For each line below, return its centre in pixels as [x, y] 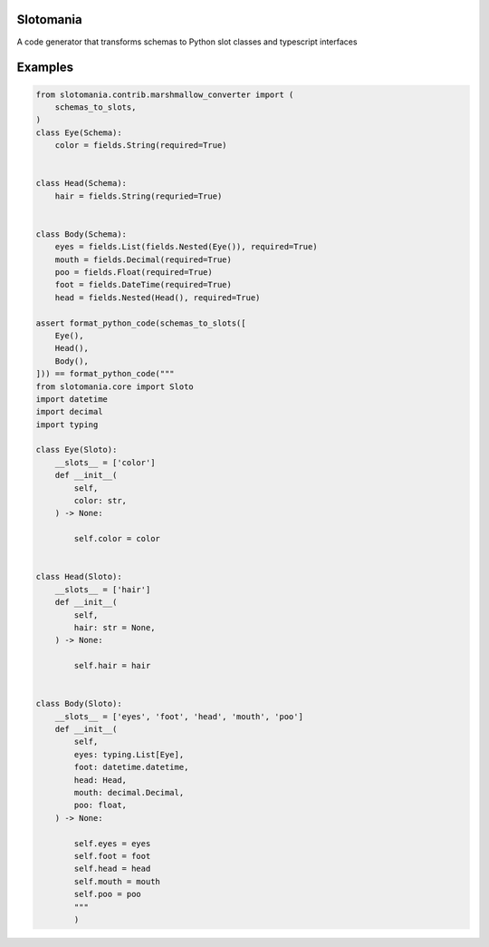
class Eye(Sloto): [77, 450]
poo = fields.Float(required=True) [134, 272]
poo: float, [100, 805]
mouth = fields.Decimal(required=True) [144, 259]
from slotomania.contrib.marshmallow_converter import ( [165, 94]
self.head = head [112, 869]
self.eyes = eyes [112, 843]
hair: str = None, [115, 627]
